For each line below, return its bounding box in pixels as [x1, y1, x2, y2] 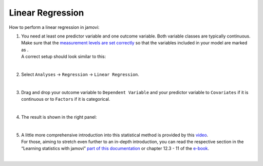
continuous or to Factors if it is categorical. [21, 96, 111, 102]
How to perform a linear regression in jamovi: [9, 24, 100, 30]
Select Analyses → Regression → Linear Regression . [21, 71, 139, 77]
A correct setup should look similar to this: [21, 54, 106, 59]
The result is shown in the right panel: [21, 114, 97, 120]
